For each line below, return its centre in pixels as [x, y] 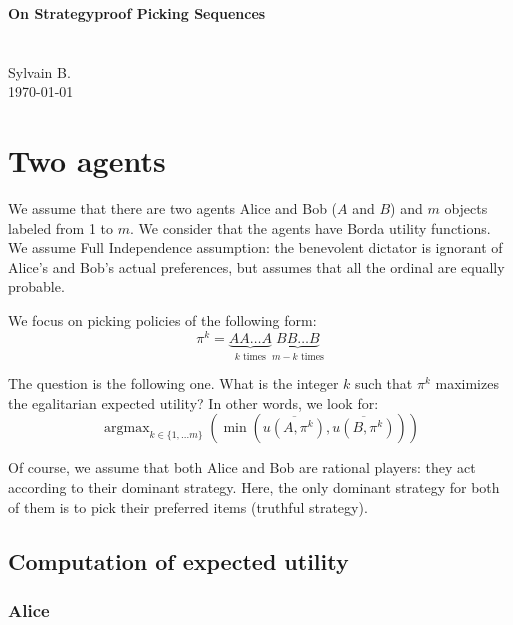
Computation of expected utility [178, 560]
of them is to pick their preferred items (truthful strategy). [188, 506]
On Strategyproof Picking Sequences [137, 13]
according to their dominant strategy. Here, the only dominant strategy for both [254, 486]
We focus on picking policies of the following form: [162, 320]
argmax [126, 428]
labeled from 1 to [61, 227]
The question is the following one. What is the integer [173, 383]
